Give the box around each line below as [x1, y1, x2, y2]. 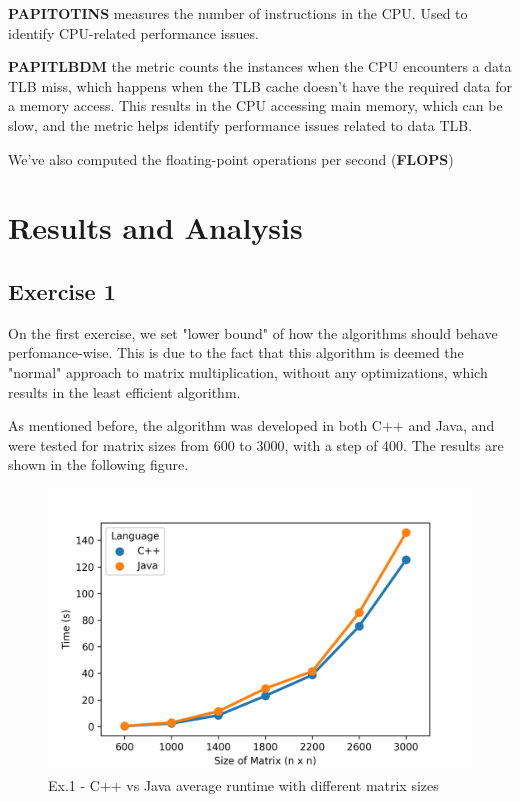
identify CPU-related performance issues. [8, 22, 259, 43]
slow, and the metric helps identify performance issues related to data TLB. [8, 114, 473, 135]
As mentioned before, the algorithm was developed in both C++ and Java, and [8, 415, 495, 436]
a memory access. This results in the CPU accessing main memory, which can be [8, 95, 503, 116]
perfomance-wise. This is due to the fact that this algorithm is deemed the [8, 342, 464, 363]
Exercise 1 [8, 275, 116, 306]
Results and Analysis [8, 207, 303, 248]
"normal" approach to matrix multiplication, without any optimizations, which [8, 361, 488, 382]
